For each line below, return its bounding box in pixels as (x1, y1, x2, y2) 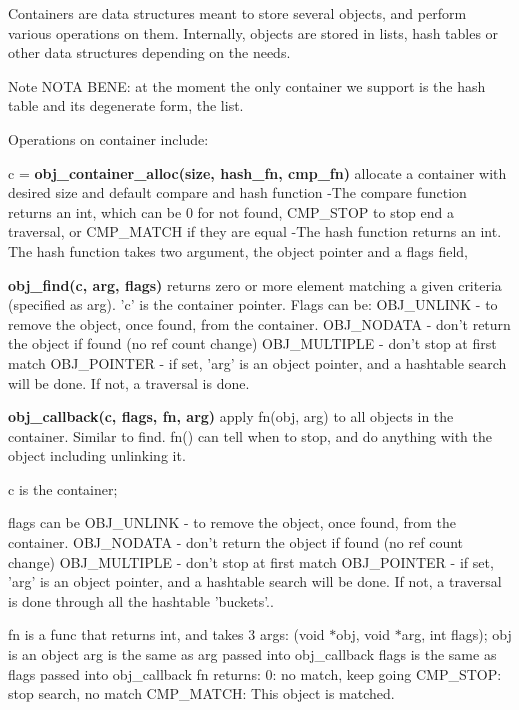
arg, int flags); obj (401, 624, 512, 645)
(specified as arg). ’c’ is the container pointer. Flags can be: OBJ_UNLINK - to (8, 294, 498, 315)
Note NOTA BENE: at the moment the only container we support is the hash (8, 75, 486, 96)
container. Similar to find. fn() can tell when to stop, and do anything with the (8, 425, 492, 446)
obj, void (336, 624, 390, 645)
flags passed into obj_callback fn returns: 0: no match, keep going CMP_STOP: (8, 663, 502, 684)
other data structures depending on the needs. (8, 42, 291, 63)
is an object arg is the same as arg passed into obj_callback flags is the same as (8, 644, 497, 665)
